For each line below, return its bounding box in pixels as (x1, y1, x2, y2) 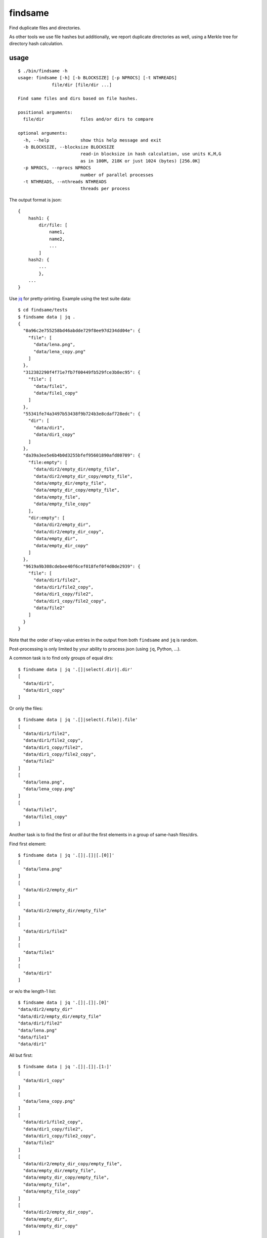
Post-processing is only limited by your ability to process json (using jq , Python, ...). (9, 646, 181, 652)
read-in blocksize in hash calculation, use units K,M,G (80, 151, 222, 157)
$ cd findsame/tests (18, 307, 68, 313)
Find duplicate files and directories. (9, 25, 81, 31)
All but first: (9, 1052, 33, 1058)
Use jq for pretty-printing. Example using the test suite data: (9, 295, 131, 302)
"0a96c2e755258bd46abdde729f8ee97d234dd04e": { (23, 328, 141, 334)
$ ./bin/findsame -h (18, 68, 68, 74)
